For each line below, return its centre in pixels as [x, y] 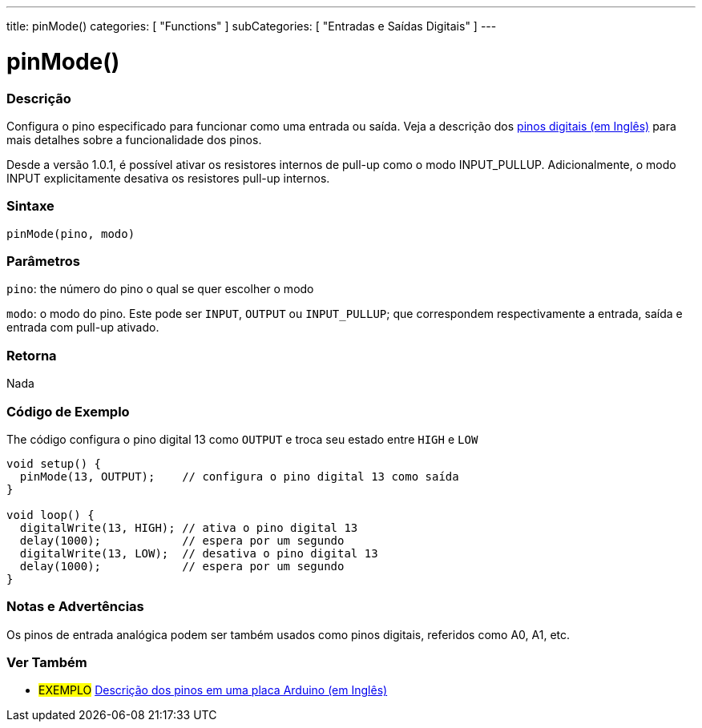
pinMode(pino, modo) [71, 233]
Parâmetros [43, 261]
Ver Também [47, 662]
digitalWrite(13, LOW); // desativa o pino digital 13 [199, 553]
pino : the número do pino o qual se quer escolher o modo [160, 289]
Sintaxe [30, 206]
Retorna [32, 355]
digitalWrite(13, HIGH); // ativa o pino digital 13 [189, 527]
